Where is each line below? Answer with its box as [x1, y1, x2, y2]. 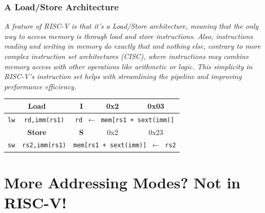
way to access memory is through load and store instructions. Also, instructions [4, 30, 253, 41]
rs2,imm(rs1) [22, 142, 67, 149]
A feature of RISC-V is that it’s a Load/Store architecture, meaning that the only [4, 21, 259, 31]
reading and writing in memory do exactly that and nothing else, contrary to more [4, 41, 261, 51]
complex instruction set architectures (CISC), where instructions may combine [4, 51, 249, 61]
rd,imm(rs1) [24, 116, 64, 124]
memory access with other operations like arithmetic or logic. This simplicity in [4, 61, 253, 71]
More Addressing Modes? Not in [4, 171, 240, 192]
